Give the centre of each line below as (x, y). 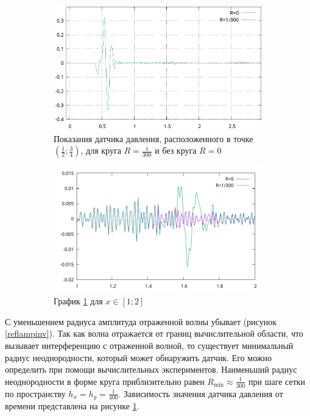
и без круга (176, 150)
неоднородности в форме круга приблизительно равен (105, 381)
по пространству (35, 393)
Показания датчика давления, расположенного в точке (153, 138)
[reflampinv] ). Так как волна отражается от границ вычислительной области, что (154, 333)
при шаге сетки (277, 381)
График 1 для (78, 301)
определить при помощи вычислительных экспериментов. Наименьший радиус (151, 369)
